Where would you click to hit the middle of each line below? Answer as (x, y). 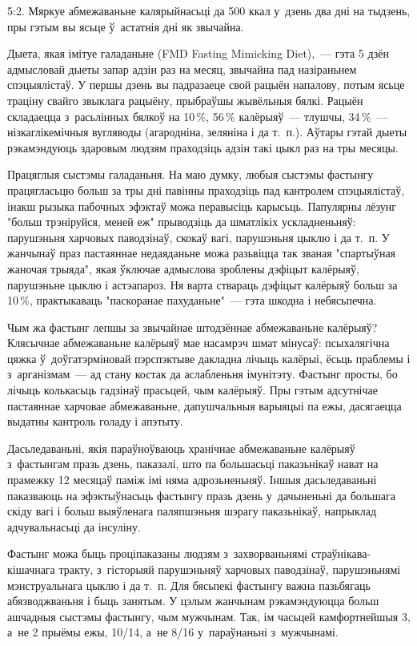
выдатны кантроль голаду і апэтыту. (95, 421)
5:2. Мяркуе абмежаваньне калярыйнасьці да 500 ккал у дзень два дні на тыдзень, (209, 10)
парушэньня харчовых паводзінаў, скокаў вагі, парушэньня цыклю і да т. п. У (198, 237)
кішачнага (31, 569)
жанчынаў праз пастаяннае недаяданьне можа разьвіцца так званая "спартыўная (202, 253)
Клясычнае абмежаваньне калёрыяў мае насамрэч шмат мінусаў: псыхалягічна (198, 343)
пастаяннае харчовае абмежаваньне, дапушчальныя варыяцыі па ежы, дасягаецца (204, 405)
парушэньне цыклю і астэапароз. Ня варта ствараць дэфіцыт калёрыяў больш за (202, 284)
